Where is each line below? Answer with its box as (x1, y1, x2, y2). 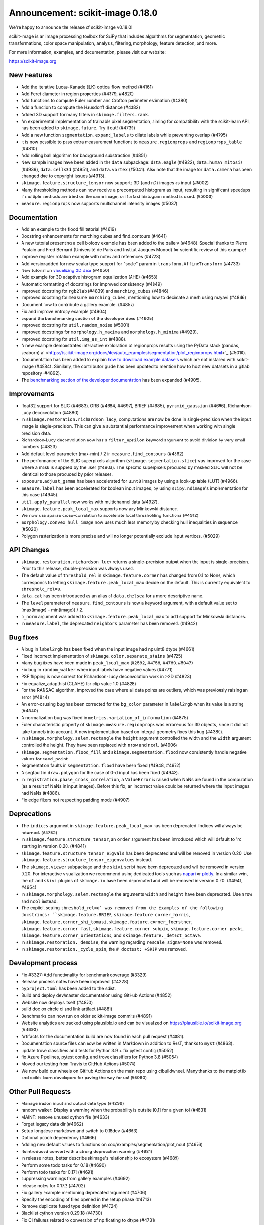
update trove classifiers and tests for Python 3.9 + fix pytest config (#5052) (21, 1047, 174, 1053)
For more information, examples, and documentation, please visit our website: (9, 49, 166, 55)
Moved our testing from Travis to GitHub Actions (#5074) (21, 1061, 136, 1067)
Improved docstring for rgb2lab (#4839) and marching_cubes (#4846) (21, 288, 169, 294)
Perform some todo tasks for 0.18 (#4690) (21, 1162, 106, 1168)
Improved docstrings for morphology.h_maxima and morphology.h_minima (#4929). (21, 329, 198, 335)
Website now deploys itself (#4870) (21, 999, 93, 1005)
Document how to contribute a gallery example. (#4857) (21, 301, 134, 307)
